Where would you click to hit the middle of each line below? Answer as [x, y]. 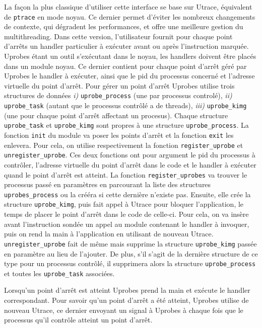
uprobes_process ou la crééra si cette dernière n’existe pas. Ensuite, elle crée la [127, 194]
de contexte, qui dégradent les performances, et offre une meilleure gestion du [124, 26]
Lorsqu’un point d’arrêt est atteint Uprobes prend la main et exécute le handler [127, 290]
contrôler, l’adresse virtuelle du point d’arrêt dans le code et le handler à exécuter [130, 164]
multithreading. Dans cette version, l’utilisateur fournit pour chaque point [118, 36]
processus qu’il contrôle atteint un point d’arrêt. [78, 320]
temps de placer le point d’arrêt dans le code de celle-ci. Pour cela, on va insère [126, 214]
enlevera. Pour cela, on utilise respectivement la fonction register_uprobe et [124, 145]
